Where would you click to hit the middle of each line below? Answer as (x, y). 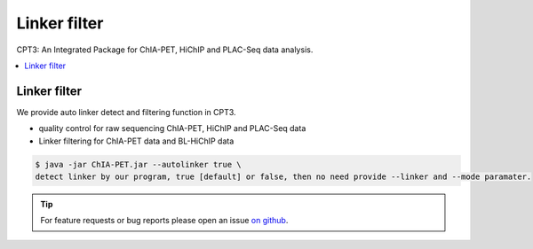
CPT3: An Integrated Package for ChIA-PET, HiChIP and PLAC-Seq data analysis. (165, 50)
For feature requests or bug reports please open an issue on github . (164, 221)
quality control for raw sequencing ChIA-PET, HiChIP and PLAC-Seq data (172, 128)
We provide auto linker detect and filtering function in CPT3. (126, 112)
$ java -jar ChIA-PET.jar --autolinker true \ (138, 164)
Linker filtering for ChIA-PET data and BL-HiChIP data (136, 141)
